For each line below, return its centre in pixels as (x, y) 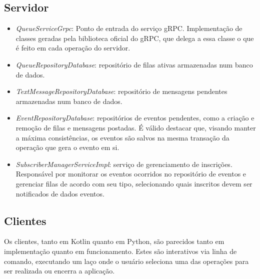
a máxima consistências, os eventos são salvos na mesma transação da (122, 137)
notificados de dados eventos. (60, 193)
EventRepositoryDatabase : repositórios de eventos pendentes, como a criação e (135, 118)
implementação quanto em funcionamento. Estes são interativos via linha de (120, 251)
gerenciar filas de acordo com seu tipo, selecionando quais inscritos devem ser (134, 183)
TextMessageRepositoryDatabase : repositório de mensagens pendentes (121, 91)
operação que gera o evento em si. (67, 147)
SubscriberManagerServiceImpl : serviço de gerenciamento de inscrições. (124, 164)
